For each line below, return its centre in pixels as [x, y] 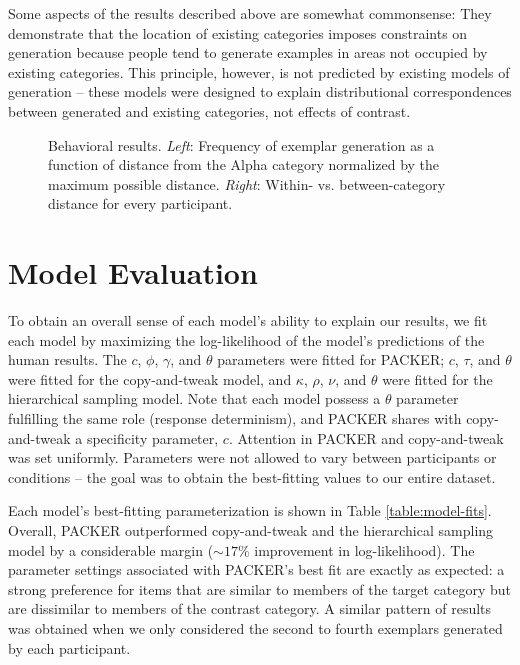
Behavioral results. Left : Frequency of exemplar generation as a [241, 144]
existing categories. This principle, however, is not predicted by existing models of [259, 71]
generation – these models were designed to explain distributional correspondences [260, 91]
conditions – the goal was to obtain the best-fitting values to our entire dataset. [252, 476]
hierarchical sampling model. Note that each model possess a [194, 398]
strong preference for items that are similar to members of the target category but [260, 588]
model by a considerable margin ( [111, 549]
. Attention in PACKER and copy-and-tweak [366, 437]
